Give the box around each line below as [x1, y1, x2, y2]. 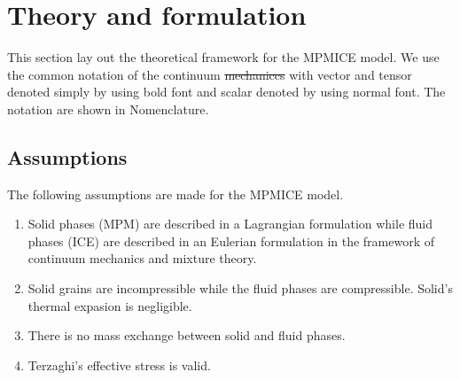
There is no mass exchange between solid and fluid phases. [27, 326, 346, 345]
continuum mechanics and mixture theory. [27, 249, 257, 268]
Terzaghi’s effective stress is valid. [27, 355, 211, 374]
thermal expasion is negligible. [27, 296, 192, 314]
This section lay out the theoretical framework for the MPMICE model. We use [7, 48, 440, 66]
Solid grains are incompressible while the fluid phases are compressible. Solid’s [27, 279, 453, 298]
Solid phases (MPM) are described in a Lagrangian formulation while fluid [27, 214, 433, 233]
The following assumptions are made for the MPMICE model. [7, 184, 344, 203]
